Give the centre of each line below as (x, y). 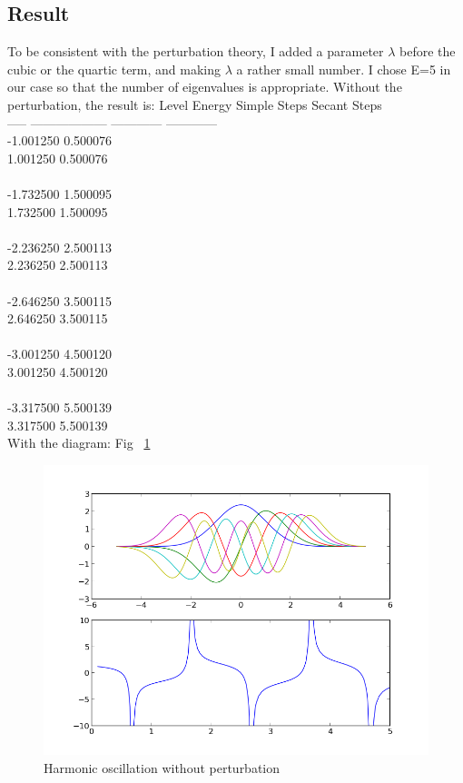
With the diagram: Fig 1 (79, 443)
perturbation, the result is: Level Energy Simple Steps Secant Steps (195, 104)
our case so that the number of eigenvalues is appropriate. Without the (205, 87)
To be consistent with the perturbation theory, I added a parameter (196, 51)
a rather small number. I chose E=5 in (344, 69)
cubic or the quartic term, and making (114, 69)
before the (428, 51)
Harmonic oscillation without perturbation (162, 768)
